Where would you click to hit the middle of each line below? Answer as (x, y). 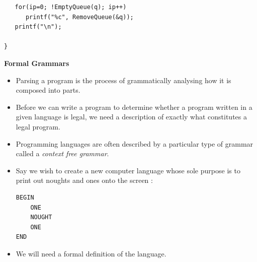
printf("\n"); (38, 27)
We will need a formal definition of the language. (91, 253)
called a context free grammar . (62, 153)
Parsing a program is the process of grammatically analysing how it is (123, 80)
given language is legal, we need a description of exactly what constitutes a (131, 117)
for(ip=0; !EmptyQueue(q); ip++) (71, 7)
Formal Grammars (37, 63)
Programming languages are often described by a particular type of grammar (135, 143)
